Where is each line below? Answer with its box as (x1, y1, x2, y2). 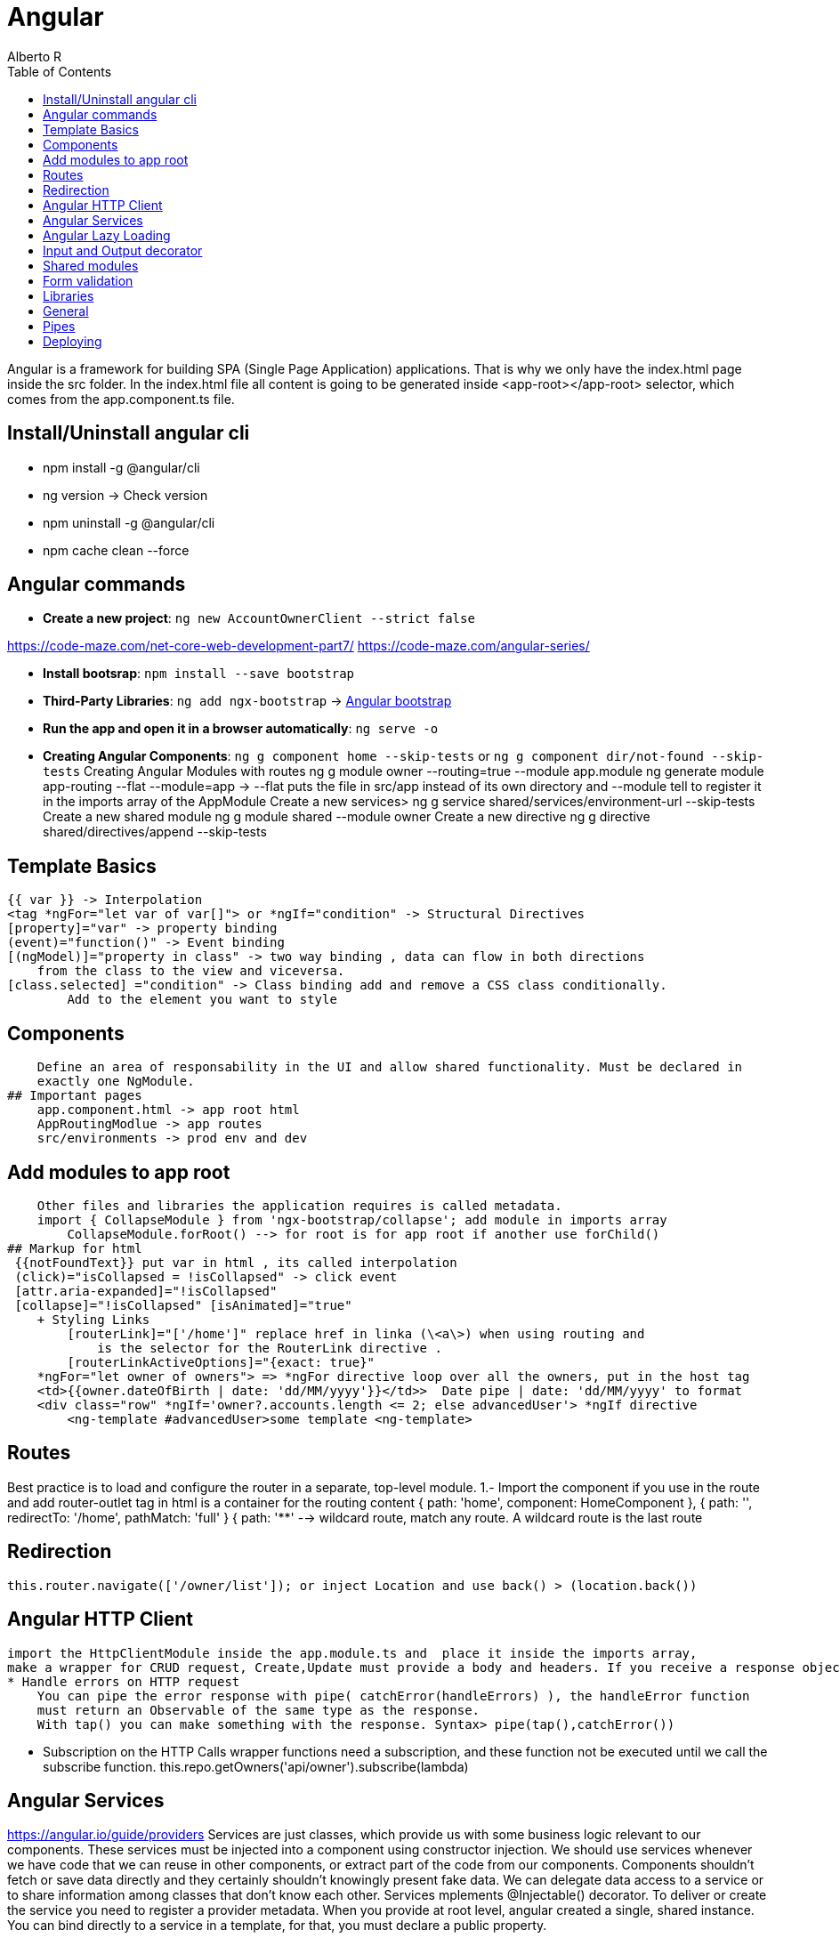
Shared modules (43, 257, 139, 273)
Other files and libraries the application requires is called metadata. (36, 1198, 562, 1213)
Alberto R (7, 48, 62, 64)
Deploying (43, 333, 102, 349)
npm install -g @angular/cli (43, 459, 200, 475)
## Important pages (7, 1088, 142, 1103)
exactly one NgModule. (36, 1074, 195, 1089)
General (43, 303, 89, 319)
